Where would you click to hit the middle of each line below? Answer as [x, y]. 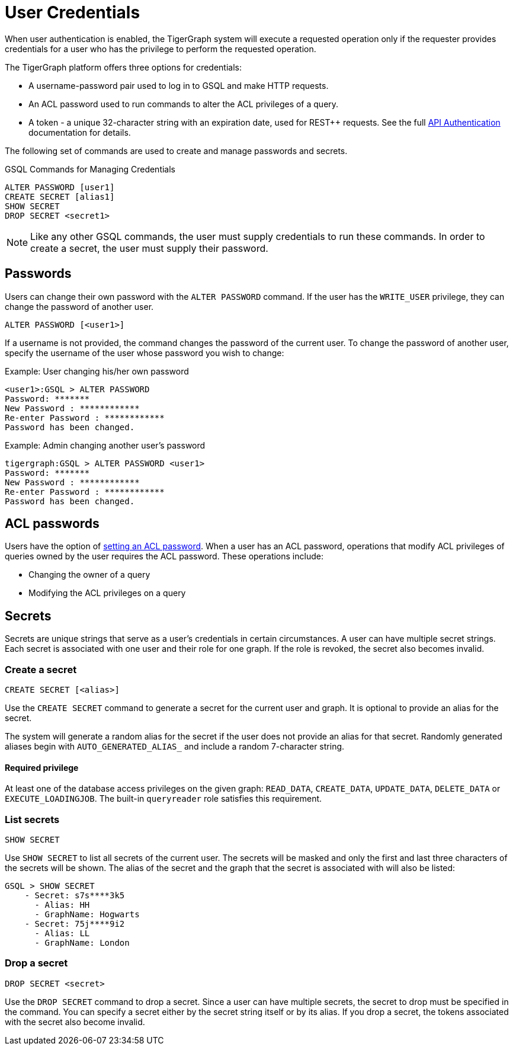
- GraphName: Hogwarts [87, 914]
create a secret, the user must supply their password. [149, 248]
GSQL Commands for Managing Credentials [90, 169]
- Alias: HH [62, 905]
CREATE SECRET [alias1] [60, 196]
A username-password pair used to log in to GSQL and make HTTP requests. [179, 85]
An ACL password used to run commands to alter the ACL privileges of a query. [184, 104]
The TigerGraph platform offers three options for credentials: [124, 67]
